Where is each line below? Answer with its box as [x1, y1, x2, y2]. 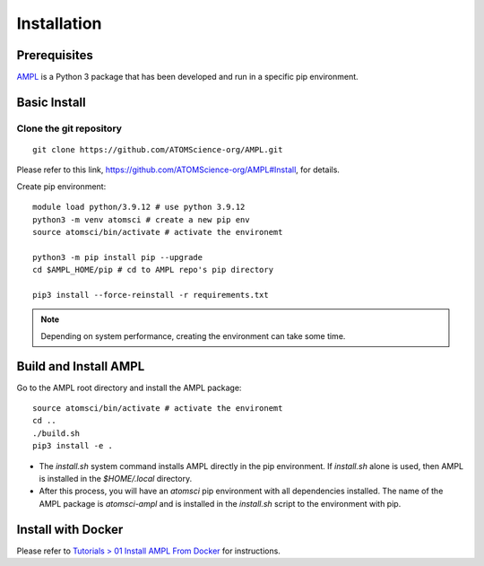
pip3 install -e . [32, 440, 114, 451]
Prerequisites [16, 48, 93, 63]
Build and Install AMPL [16, 359, 145, 374]
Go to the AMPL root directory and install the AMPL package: [16, 382, 242, 393]
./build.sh [32, 428, 81, 439]
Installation [16, 13, 102, 33]
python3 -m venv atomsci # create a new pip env [32, 214, 250, 224]
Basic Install [16, 94, 86, 109]
